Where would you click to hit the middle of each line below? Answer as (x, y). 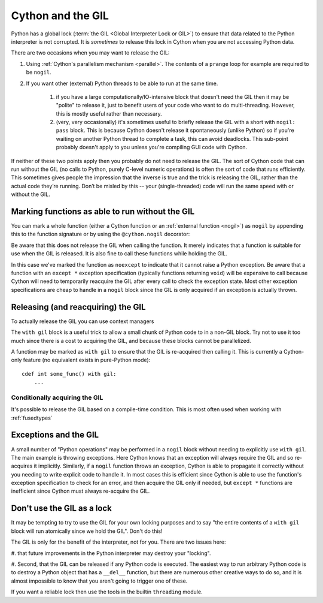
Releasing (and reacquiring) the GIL (78, 307)
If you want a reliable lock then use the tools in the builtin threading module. (107, 592)
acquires (22, 466)
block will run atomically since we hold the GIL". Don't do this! (87, 531)
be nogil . (39, 73)
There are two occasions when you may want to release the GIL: (90, 53)
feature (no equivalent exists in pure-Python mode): (87, 360)
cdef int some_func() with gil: (69, 374)
